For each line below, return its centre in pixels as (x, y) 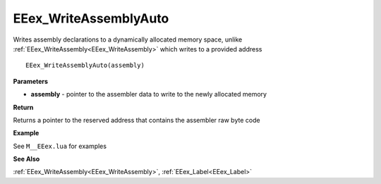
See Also (26, 159)
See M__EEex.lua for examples (60, 146)
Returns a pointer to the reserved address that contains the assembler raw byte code (137, 120)
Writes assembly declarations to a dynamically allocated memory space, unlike (128, 39)
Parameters (31, 81)
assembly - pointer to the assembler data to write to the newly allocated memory (149, 94)
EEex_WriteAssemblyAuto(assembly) (85, 66)
